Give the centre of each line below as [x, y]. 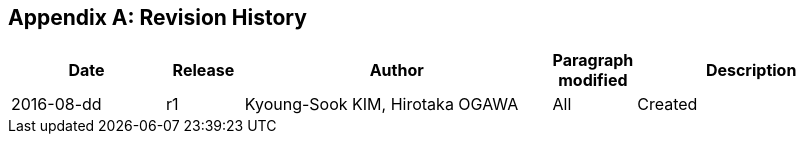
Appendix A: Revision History [157, 17]
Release [203, 70]
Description [751, 70]
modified [593, 80]
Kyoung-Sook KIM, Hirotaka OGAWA [381, 104]
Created [667, 104]
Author [396, 70]
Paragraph [593, 60]
